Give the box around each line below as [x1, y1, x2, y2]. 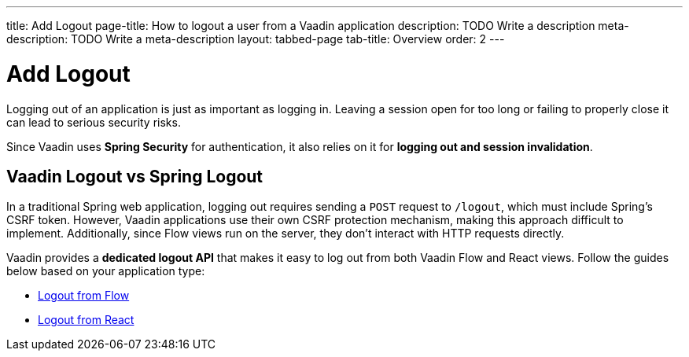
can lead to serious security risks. [6, 115, 181, 129]
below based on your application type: [6, 264, 205, 278]
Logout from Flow [38, 289, 130, 303]
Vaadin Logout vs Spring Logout [6, 166, 263, 186]
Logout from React [38, 313, 134, 327]
